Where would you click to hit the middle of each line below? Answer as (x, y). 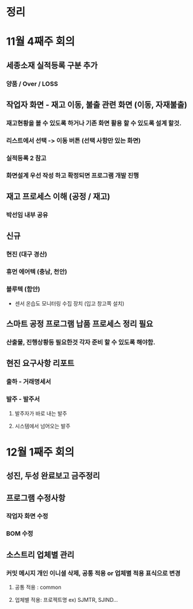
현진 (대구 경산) (27, 254)
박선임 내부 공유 (27, 215)
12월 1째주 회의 (40, 452)
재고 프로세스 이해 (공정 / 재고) (58, 197)
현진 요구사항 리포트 (40, 363)
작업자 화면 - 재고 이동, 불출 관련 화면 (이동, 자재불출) (97, 105)
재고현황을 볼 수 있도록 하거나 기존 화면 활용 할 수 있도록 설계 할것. (94, 123)
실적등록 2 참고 (26, 158)
